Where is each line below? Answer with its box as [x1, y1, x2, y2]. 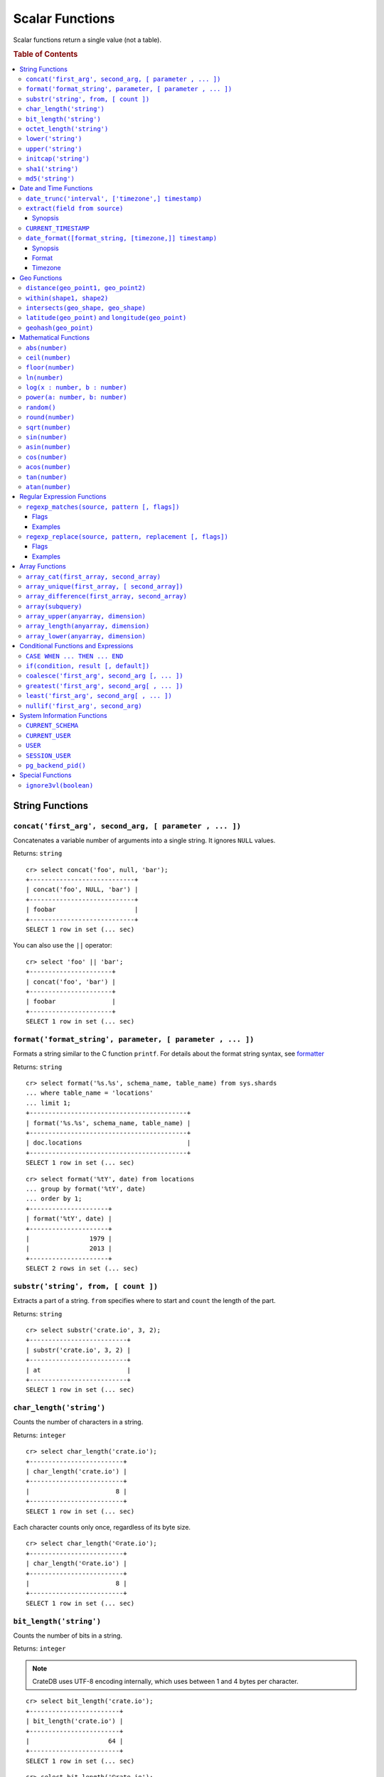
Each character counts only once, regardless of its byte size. [13, 1523, 191, 1531]
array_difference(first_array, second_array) [26, 592, 188, 601]
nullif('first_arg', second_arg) [26, 702, 142, 710]
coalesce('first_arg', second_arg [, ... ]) [26, 672, 184, 680]
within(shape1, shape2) [26, 294, 109, 302]
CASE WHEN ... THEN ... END [26, 652, 124, 660]
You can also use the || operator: [13, 941, 113, 950]
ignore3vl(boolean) [26, 781, 94, 789]
